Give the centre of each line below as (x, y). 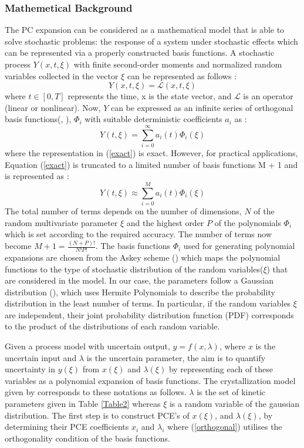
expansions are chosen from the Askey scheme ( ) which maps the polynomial (143, 257)
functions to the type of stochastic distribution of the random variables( (134, 269)
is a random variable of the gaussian (234, 404)
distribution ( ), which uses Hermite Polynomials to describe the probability (140, 292)
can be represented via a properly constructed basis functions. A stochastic (140, 53)
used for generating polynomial (239, 246)
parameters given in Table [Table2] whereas (83, 404)
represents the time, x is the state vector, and (150, 96)
